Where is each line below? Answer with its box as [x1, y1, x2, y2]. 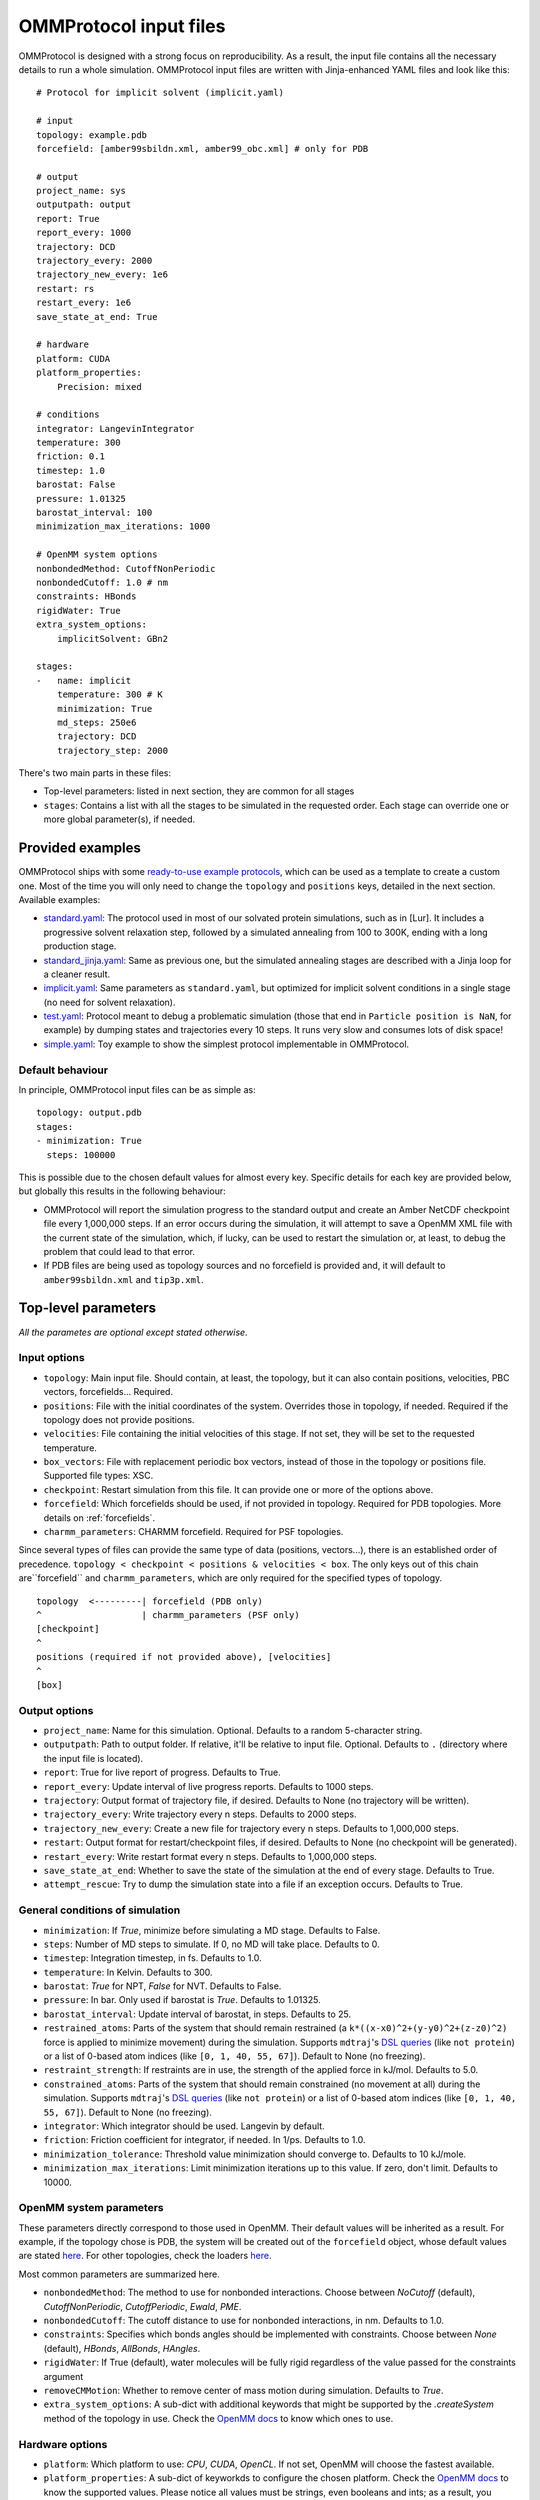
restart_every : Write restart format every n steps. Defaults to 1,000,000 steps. [43, 1850, 377, 1862]
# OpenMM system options [36, 549, 158, 560]
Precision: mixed [56, 381, 142, 392]
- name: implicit [36, 675, 132, 686]
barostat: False [36, 479, 116, 490]
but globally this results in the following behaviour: [18, 1185, 226, 1197]
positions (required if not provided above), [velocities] [36, 1651, 332, 1663]
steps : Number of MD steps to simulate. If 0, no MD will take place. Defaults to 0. [43, 1938, 380, 1950]
